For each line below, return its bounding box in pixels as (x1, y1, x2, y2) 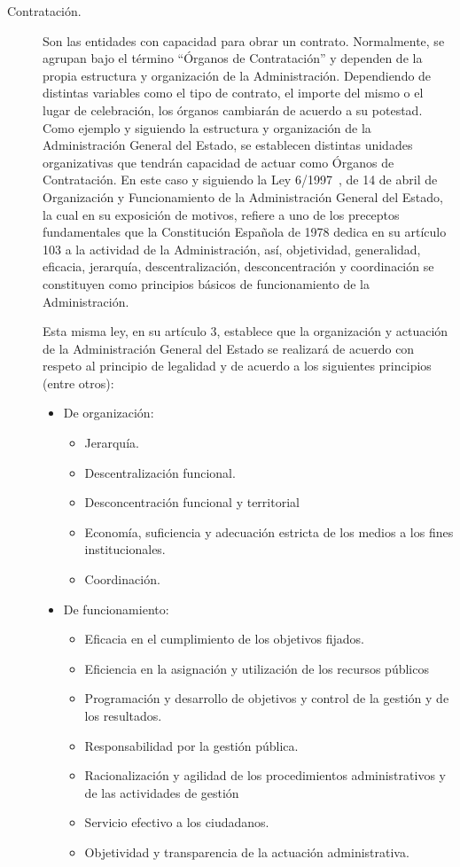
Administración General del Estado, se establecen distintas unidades (43, 136, 413, 154)
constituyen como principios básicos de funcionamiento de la (43, 274, 370, 293)
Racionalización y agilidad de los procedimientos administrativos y (84, 766, 446, 785)
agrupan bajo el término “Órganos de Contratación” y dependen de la (43, 49, 423, 67)
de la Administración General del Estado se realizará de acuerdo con (43, 339, 415, 357)
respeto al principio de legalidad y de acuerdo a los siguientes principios (43, 356, 432, 375)
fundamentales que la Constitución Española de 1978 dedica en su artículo (43, 223, 447, 241)
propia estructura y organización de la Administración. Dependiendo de (43, 66, 432, 84)
